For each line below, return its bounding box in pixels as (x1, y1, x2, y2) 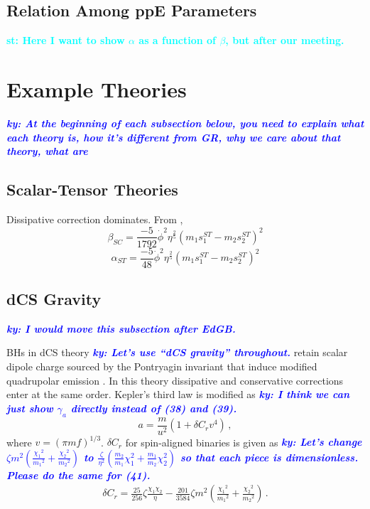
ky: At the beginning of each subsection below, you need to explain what (6, 115, 364, 130)
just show (6, 400, 53, 415)
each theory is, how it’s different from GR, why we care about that (6, 129, 341, 144)
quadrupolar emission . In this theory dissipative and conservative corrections (6, 373, 344, 387)
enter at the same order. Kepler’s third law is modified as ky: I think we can (6, 387, 350, 402)
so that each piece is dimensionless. (180, 449, 359, 464)
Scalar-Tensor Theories (6, 178, 178, 200)
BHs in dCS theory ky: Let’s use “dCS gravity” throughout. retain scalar (6, 345, 348, 360)
